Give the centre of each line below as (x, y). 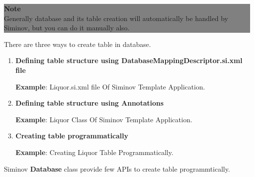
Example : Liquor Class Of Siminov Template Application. (104, 119)
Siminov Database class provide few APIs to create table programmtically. (117, 168)
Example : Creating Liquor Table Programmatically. (94, 152)
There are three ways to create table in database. (77, 44)
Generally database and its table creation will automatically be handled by (116, 18)
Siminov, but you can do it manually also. (67, 28)
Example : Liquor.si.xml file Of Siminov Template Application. (110, 86)
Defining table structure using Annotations (89, 103)
